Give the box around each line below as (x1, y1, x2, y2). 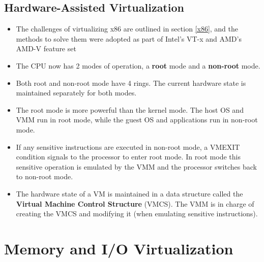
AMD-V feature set (16, 43, 76, 54)
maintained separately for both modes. (16, 87, 137, 98)
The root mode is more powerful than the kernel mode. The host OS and (16, 104, 244, 115)
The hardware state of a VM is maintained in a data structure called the (16, 188, 243, 199)
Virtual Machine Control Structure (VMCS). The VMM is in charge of (16, 198, 254, 209)
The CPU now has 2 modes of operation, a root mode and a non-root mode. (16, 60, 260, 71)
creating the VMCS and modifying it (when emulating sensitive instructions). (16, 208, 258, 219)
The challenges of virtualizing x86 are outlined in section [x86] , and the (16, 23, 239, 34)
